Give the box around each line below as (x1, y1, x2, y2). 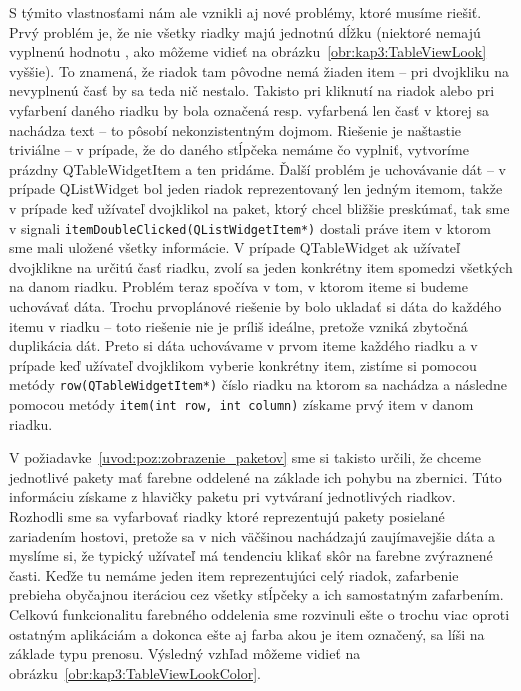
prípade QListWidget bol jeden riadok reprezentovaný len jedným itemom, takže (9, 178, 503, 199)
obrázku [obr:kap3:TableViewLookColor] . (9, 662, 262, 683)
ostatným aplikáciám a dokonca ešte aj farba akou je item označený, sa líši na (9, 623, 485, 644)
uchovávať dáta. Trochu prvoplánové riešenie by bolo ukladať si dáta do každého (9, 295, 502, 316)
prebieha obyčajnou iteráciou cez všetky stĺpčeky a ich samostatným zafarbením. (9, 584, 504, 605)
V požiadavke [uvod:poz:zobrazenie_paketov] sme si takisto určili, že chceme (9, 447, 482, 468)
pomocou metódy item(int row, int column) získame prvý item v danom (9, 394, 474, 414)
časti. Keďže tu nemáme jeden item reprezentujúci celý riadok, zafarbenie (9, 564, 459, 585)
